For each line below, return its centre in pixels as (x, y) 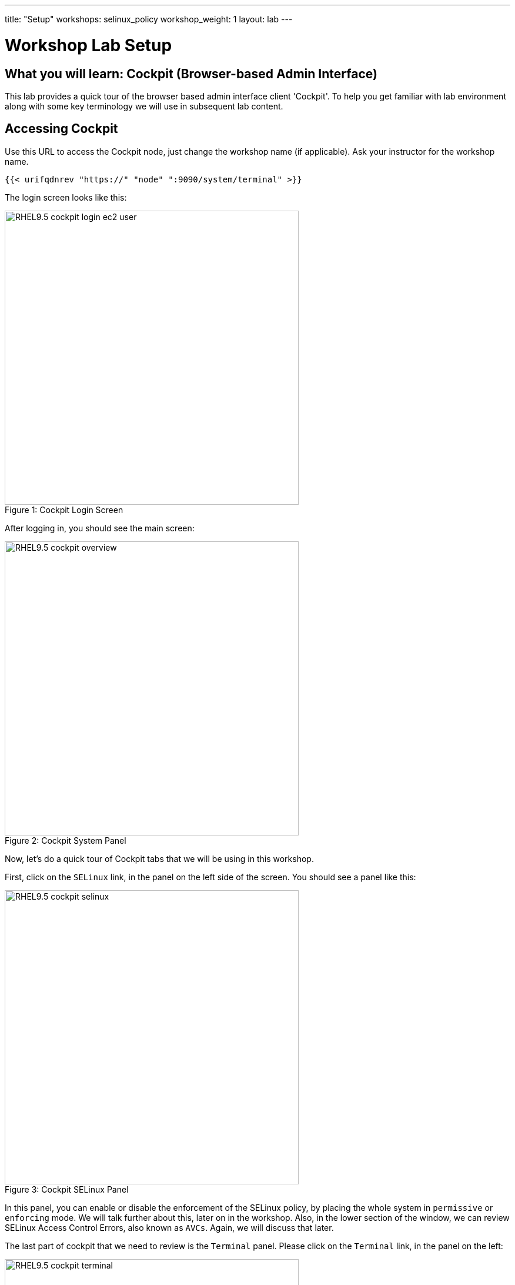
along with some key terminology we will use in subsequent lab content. (144, 106)
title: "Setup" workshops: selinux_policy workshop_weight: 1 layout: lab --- (149, 19)
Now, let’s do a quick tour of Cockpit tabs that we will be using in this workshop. (159, 858)
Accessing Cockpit (61, 129)
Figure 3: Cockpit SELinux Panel (67, 1189)
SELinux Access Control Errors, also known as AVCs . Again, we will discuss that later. (169, 1227)
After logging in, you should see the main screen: (100, 528)
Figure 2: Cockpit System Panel (66, 840)
